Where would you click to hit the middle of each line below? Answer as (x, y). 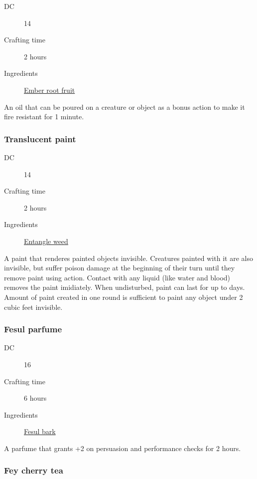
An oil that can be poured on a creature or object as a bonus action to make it (125, 107)
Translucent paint (40, 138)
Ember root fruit (50, 90)
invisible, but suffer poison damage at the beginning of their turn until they (120, 268)
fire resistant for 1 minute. (44, 117)
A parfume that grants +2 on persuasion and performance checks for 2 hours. (123, 448)
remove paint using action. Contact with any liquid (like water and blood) (117, 277)
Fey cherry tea (34, 470)
